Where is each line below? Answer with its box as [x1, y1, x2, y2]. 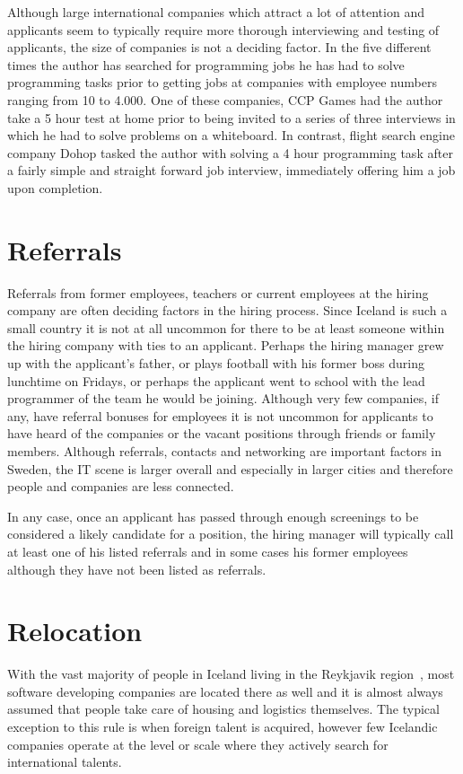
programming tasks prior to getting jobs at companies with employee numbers [7, 73, 437, 92]
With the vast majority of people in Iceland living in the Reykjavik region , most [7, 664, 455, 683]
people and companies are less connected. [7, 477, 234, 496]
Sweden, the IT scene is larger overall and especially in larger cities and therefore [7, 459, 453, 478]
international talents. [7, 752, 122, 771]
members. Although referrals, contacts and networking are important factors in [7, 442, 442, 460]
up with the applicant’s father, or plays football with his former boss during [7, 354, 424, 373]
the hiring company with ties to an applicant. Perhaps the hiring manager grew [7, 336, 444, 355]
